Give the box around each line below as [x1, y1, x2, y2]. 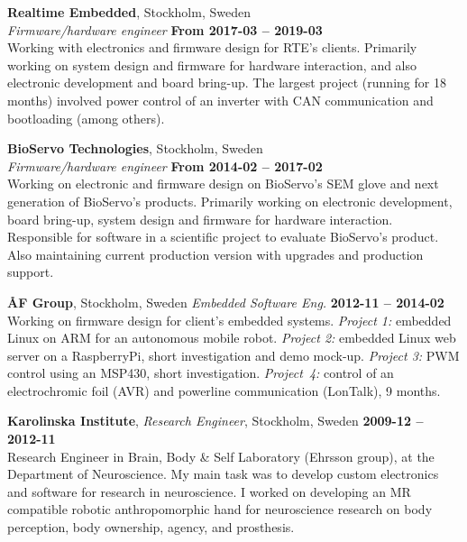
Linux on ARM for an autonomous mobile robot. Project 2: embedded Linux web [7, 328, 456, 347]
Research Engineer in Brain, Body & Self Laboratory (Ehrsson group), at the [7, 446, 435, 465]
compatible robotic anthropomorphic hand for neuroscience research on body [7, 500, 433, 519]
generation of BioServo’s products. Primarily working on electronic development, [7, 191, 453, 210]
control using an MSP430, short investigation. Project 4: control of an [7, 363, 394, 382]
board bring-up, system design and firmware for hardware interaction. [7, 209, 393, 228]
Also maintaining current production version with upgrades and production [7, 244, 424, 263]
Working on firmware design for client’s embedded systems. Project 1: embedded [7, 310, 452, 329]
